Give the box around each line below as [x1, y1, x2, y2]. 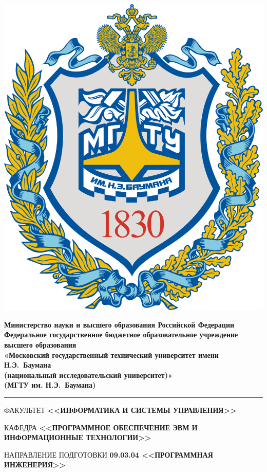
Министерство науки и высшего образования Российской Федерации [4, 319, 235, 330]
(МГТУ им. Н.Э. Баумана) [4, 379, 96, 390]
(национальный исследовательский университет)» [4, 369, 173, 380]
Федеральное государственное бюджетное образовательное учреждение [4, 329, 238, 340]
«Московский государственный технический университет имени [4, 349, 219, 360]
